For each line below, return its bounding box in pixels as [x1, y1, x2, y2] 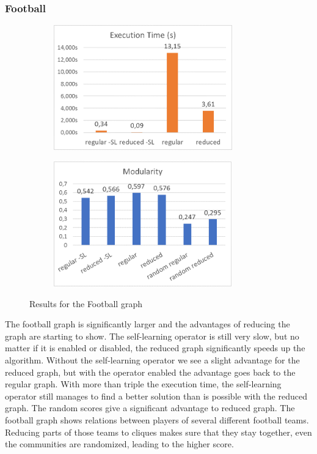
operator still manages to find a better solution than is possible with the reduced [5, 389, 307, 402]
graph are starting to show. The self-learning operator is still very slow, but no [5, 329, 299, 342]
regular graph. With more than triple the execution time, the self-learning [5, 378, 282, 390]
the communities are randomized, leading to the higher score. [5, 437, 234, 450]
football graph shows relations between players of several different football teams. [5, 413, 309, 426]
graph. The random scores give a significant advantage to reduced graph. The [5, 401, 295, 414]
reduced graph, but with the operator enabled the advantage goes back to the [5, 365, 296, 378]
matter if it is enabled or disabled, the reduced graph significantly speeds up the [5, 341, 305, 354]
